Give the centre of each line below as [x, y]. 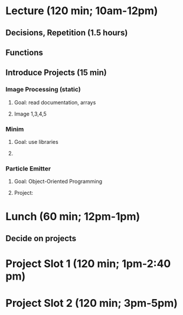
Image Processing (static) [43, 90]
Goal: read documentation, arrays [55, 102]
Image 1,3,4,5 [30, 114]
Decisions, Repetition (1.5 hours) [67, 33]
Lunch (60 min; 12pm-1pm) [73, 217]
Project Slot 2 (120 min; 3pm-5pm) [92, 303]
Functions [24, 52]
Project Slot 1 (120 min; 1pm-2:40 [88, 264]
